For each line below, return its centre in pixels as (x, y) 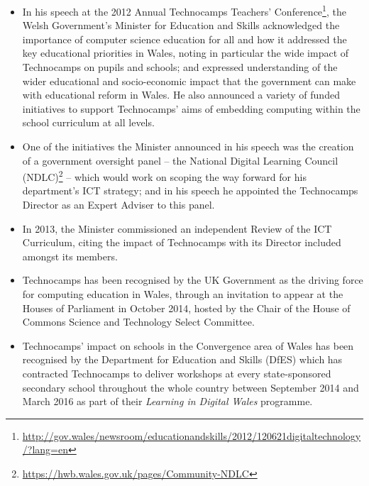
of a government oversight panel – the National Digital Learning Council (180, 160)
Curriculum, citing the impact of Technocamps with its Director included (182, 242)
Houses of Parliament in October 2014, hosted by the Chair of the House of (186, 308)
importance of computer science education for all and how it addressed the (184, 39)
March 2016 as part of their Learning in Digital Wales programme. (167, 401)
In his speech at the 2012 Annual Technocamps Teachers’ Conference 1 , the (184, 10)
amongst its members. (70, 256)
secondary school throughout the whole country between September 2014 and (191, 387)
